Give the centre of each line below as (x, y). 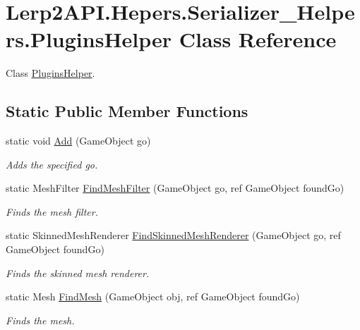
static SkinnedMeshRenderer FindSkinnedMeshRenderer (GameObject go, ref (173, 235)
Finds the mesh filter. (52, 211)
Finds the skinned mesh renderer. (78, 273)
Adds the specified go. (52, 164)
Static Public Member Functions (127, 111)
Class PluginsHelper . (50, 73)
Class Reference (258, 39)
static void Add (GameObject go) (78, 141)
